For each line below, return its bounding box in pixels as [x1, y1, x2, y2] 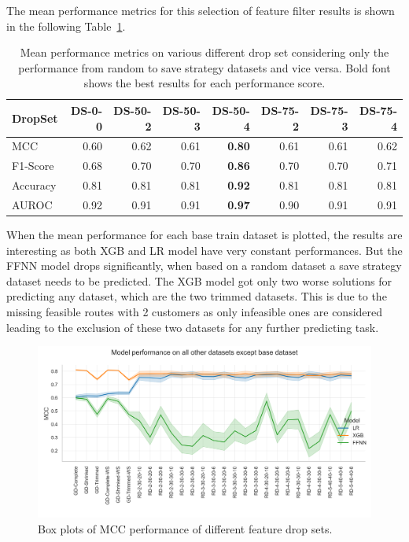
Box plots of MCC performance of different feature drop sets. [38, 520, 333, 536]
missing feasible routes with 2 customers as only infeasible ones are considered [6, 304, 383, 319]
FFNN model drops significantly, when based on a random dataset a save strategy [6, 257, 402, 274]
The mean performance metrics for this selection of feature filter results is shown [6, 2, 395, 18]
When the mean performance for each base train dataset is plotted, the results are [6, 227, 403, 243]
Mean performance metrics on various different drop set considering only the [20, 44, 389, 61]
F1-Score [12, 157, 54, 174]
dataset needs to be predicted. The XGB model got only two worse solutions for [6, 272, 392, 289]
